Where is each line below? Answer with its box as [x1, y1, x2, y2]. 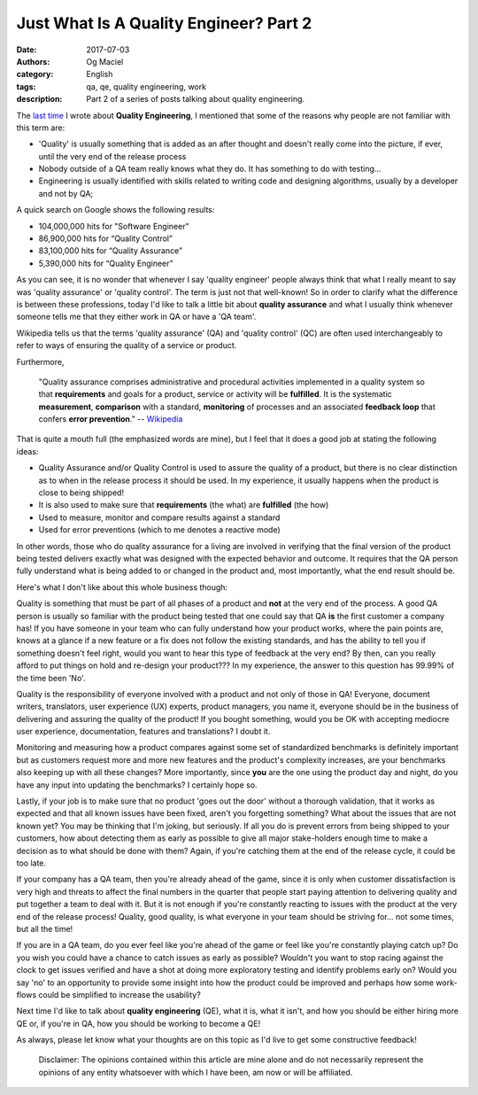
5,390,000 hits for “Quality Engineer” [38, 258, 173, 268]
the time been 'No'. [16, 672, 86, 683]
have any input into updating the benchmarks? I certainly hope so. [16, 780, 258, 790]
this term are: [16, 122, 66, 133]
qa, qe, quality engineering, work [86, 81, 207, 92]
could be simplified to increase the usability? [38, 989, 201, 1000]
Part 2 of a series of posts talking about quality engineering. [86, 94, 305, 105]
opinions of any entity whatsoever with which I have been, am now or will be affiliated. [38, 1067, 353, 1077]
